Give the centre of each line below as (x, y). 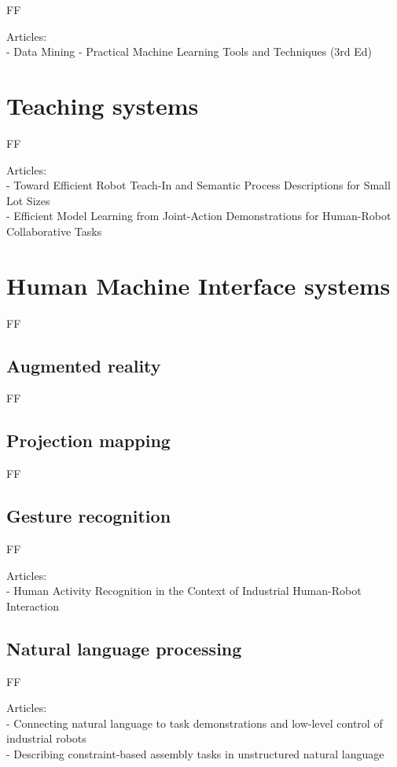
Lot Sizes (28, 200)
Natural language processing (124, 648)
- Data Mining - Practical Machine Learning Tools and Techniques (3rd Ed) (189, 51)
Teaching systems (103, 105)
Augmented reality (84, 365)
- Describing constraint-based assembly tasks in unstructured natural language (195, 753)
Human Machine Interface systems (198, 285)
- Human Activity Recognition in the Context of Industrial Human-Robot (184, 591)
